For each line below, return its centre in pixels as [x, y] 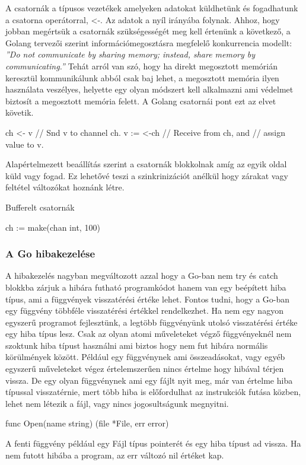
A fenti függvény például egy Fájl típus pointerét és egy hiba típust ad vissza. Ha [153, 443]
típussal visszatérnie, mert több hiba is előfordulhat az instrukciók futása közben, [153, 392]
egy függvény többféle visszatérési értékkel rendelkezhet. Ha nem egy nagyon [144, 310]
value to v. [25, 144]
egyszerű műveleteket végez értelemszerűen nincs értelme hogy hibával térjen [145, 369]
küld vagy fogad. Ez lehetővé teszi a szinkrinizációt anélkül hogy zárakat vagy [147, 175]
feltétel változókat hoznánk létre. [65, 187]
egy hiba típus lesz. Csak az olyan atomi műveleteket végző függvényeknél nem [149, 334]
